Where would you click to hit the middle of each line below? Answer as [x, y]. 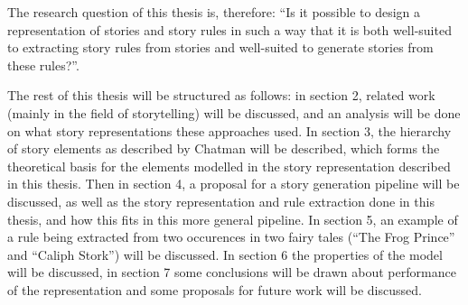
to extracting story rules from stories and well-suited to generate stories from [220, 47]
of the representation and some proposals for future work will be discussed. [215, 289]
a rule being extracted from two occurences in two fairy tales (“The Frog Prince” [231, 237]
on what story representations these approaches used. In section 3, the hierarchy [229, 130]
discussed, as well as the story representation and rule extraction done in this [221, 201]
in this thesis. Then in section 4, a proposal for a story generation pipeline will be [234, 184]
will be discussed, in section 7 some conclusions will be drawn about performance [232, 272]
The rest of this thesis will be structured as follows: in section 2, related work [221, 95]
